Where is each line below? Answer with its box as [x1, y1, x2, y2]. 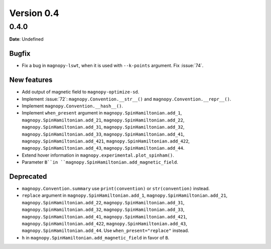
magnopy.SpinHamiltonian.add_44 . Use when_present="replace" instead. [22, 227, 189, 233]
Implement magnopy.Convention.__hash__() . [22, 103, 123, 109]
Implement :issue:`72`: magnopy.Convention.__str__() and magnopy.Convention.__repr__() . [22, 96, 231, 102]
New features [9, 76, 53, 84]
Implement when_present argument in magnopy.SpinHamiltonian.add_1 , [22, 110, 182, 116]
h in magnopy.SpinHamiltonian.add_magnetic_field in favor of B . [22, 234, 170, 240]
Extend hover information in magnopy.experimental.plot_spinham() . [22, 152, 174, 158]
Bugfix [9, 49, 31, 58]
